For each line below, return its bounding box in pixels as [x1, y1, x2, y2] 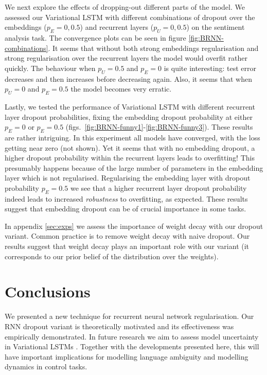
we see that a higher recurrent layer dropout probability [70, 182, 247, 193]
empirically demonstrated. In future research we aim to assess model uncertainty [5, 331, 259, 342]
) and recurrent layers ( [80, 22, 154, 32]
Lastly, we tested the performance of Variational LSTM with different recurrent [5, 101, 255, 112]
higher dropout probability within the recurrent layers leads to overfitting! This [5, 152, 255, 163]
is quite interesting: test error [164, 62, 256, 73]
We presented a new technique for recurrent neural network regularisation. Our [5, 311, 254, 322]
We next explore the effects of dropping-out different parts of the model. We [5, 2, 245, 12]
